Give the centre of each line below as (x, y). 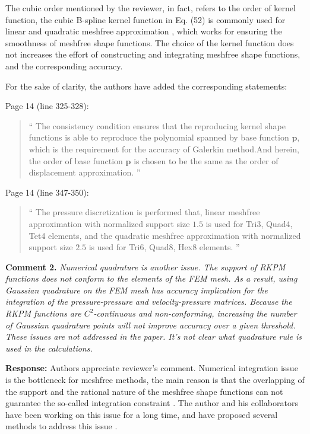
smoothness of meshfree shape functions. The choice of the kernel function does (150, 42)
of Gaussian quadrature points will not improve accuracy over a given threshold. (151, 325)
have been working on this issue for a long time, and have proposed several (142, 414)
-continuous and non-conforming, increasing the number (195, 313)
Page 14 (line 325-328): (47, 106)
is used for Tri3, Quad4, (249, 223)
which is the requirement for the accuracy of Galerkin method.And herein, (164, 149)
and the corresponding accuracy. (64, 66)
